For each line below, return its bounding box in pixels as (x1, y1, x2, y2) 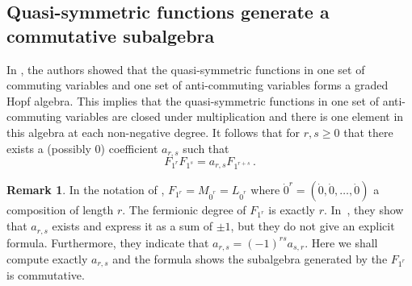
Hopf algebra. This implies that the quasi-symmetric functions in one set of (6, 92, 379, 109)
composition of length (6, 201, 114, 218)
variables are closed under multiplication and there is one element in (65, 108, 404, 125)
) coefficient (100, 139, 158, 156)
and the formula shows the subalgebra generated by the (112, 250, 388, 267)
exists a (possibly (6, 139, 91, 156)
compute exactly (6, 250, 88, 267)
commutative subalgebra (6, 23, 215, 48)
